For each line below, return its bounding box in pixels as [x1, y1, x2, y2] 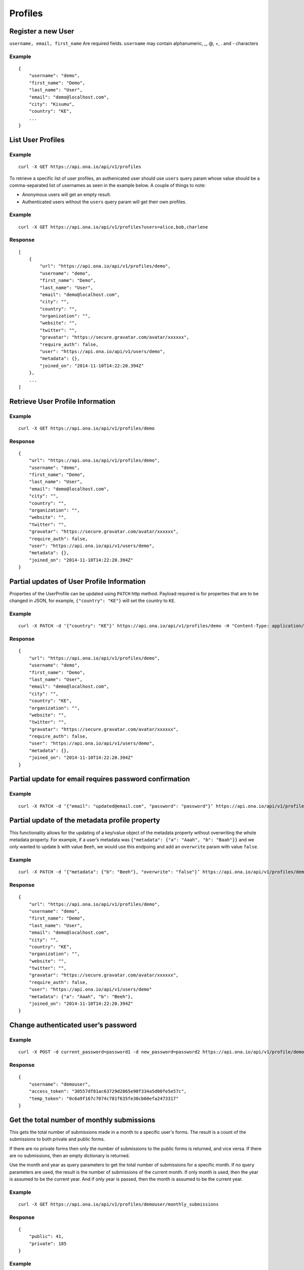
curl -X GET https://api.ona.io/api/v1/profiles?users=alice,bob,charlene [18, 224, 208, 230]
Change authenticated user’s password [9, 1021, 137, 1030]
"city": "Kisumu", [28, 101, 75, 107]
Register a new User [9, 27, 74, 36]
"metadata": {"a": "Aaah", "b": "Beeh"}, [28, 994, 134, 999]
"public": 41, [28, 1233, 64, 1240]
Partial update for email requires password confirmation [9, 775, 190, 783]
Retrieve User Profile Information [9, 397, 116, 406]
